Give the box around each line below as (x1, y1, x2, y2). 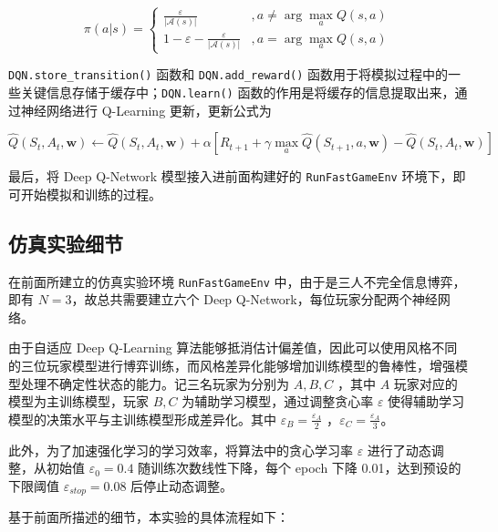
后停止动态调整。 (130, 476, 233, 495)
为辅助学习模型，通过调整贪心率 (182, 392, 374, 411)
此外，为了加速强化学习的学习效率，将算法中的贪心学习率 (8, 440, 353, 459)
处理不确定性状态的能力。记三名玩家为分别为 (20, 373, 289, 393)
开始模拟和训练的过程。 (20, 184, 161, 203)
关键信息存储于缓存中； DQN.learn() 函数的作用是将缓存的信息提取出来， (20, 82, 455, 101)
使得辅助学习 (388, 392, 465, 411)
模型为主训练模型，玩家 (8, 392, 149, 411)
